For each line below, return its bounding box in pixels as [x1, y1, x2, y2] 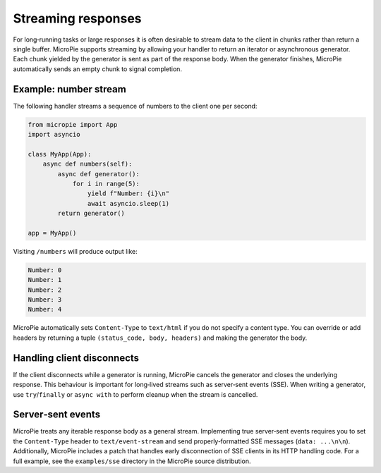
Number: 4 [28, 305, 62, 314]
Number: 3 [28, 296, 62, 304]
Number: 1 [28, 276, 62, 284]
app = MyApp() [28, 229, 77, 237]
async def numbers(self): [42, 160, 133, 168]
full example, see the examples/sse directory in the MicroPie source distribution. [13, 457, 251, 465]
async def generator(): [57, 170, 140, 178]
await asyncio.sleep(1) [87, 199, 169, 207]
